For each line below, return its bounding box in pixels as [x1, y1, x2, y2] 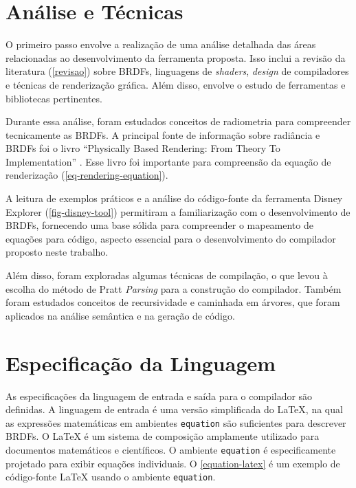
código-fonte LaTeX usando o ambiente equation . [5, 469, 216, 484]
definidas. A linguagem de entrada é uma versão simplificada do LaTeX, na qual [5, 402, 343, 417]
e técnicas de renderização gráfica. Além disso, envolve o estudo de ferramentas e [5, 77, 346, 91]
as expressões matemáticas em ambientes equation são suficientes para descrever [5, 415, 346, 430]
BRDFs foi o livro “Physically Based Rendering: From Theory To [5, 141, 280, 155]
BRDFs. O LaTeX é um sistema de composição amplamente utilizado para [5, 429, 320, 443]
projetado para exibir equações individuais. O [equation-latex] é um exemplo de [5, 456, 340, 470]
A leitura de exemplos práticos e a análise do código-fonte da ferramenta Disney [5, 191, 343, 206]
